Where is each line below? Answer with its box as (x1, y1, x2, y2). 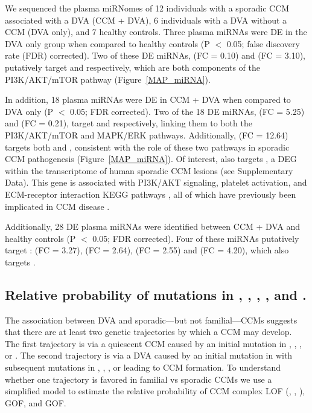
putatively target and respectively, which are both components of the (5, 60, 261, 73)
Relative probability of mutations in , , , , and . (5, 285, 307, 304)
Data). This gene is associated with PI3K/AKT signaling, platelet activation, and (5, 176, 307, 189)
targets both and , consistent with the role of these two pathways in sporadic (5, 140, 290, 153)
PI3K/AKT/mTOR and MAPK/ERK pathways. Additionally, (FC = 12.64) (5, 128, 288, 141)
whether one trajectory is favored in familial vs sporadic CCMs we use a (5, 372, 272, 385)
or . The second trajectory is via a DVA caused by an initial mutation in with (5, 349, 293, 362)
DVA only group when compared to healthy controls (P (5, 37, 210, 50)
